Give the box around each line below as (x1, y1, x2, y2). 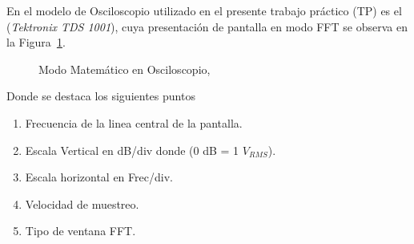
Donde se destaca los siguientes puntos (6, 87, 195, 104)
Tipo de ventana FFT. (25, 222, 136, 239)
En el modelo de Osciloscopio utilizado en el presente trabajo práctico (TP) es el (6, 2, 402, 18)
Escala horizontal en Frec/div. (25, 169, 173, 185)
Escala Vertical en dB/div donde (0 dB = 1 (25, 141, 239, 158)
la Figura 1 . (6, 34, 66, 51)
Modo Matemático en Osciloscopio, (38, 60, 211, 77)
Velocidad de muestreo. (25, 195, 139, 212)
